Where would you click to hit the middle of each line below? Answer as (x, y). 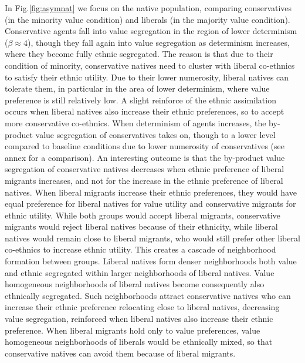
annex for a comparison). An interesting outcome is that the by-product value (145, 157)
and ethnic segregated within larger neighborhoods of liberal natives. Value (140, 272)
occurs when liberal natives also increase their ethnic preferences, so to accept (145, 111)
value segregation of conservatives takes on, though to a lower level (155, 134)
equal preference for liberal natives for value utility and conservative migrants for (150, 204)
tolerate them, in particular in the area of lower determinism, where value (137, 88)
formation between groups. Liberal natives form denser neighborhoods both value (151, 261)
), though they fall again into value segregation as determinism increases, (158, 42)
